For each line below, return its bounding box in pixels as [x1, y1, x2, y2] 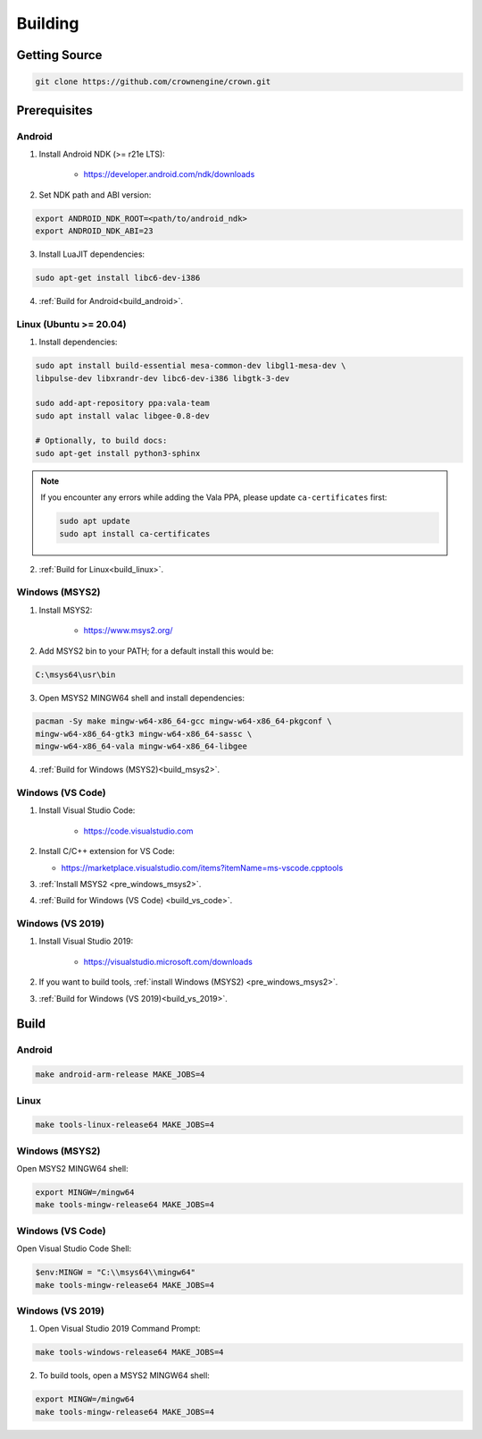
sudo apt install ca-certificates [59, 529, 211, 538]
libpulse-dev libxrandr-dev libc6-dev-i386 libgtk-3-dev [35, 373, 290, 384]
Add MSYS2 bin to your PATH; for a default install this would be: [38, 645, 274, 656]
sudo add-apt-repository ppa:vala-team [35, 398, 210, 409]
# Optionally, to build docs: [35, 436, 168, 446]
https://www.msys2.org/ [83, 625, 173, 636]
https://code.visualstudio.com [83, 825, 194, 836]
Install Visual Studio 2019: [38, 935, 134, 947]
